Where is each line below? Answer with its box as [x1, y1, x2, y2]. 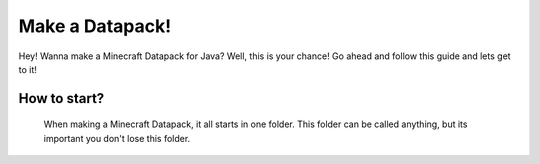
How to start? [18, 90, 105, 107]
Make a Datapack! [18, 15, 172, 37]
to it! [18, 63, 37, 75]
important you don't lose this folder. [43, 132, 191, 144]
